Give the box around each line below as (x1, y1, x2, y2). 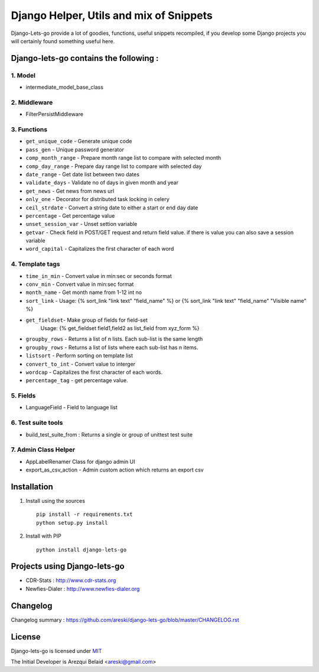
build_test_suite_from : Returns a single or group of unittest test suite (25, 431, 193, 438)
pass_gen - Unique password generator (25, 146, 124, 153)
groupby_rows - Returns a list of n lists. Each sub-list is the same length (25, 335, 203, 343)
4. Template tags (11, 260, 60, 269)
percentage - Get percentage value (25, 212, 115, 219)
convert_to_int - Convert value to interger (25, 360, 136, 367)
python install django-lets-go (36, 546, 127, 553)
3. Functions (11, 125, 47, 133)
